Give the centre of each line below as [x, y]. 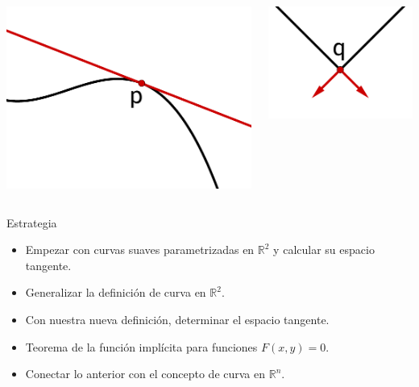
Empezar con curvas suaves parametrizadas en [140, 250]
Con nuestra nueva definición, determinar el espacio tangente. [177, 320]
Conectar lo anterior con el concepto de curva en [145, 374]
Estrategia [32, 222]
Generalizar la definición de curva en [116, 292]
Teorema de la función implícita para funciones [141, 346]
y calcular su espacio [324, 250]
